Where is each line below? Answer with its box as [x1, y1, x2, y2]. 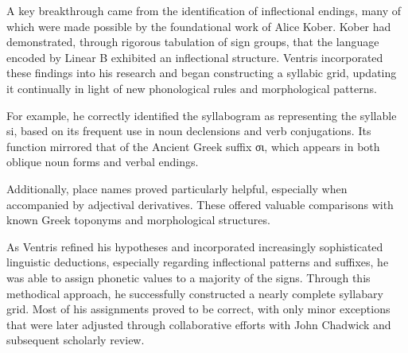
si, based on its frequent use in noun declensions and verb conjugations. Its [6, 122, 371, 139]
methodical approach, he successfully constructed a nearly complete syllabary [6, 285, 383, 301]
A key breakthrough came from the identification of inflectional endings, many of [6, 2, 402, 18]
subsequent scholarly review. [6, 332, 145, 348]
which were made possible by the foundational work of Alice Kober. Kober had [6, 17, 391, 34]
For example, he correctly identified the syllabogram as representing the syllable [6, 107, 397, 123]
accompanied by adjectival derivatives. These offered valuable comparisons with [6, 196, 394, 212]
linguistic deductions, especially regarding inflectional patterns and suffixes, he [6, 254, 389, 270]
